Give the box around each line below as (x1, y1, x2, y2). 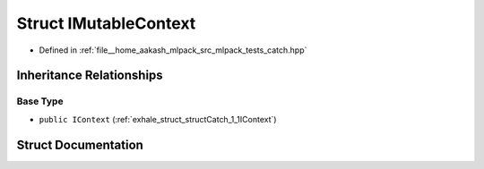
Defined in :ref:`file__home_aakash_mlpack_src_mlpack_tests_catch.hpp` (39, 45, 307, 55)
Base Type (16, 95, 64, 107)
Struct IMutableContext (16, 13, 196, 33)
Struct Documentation (16, 137, 143, 152)
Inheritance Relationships (16, 68, 163, 83)
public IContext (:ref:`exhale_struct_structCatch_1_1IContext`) (39, 114, 277, 124)
